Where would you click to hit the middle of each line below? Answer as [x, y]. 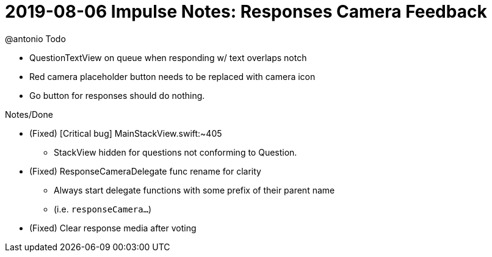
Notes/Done [29, 114]
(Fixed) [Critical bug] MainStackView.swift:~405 [126, 133]
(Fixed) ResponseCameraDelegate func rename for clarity [145, 171]
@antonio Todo [35, 38]
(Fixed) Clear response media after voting [113, 228]
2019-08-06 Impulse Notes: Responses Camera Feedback [246, 12]
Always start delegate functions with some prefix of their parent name [194, 190]
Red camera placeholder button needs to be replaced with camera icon [172, 76]
